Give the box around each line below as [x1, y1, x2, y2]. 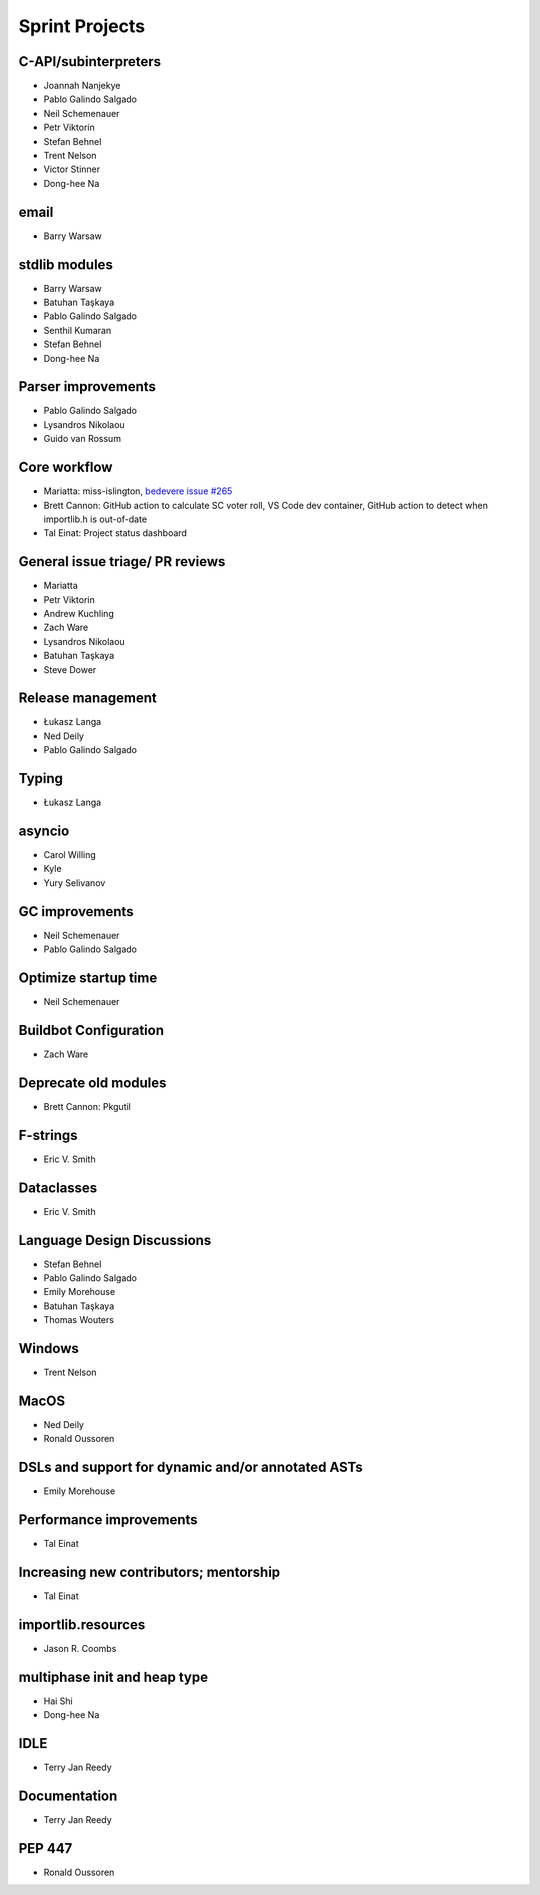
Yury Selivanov [43, 876, 106, 889]
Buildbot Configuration [18, 1021, 165, 1039]
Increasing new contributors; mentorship [18, 1563, 281, 1580]
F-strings [18, 1126, 79, 1144]
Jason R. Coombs [43, 1642, 117, 1654]
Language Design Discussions [18, 1231, 212, 1249]
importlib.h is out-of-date [43, 513, 148, 525]
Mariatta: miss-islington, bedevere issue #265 [43, 485, 233, 497]
